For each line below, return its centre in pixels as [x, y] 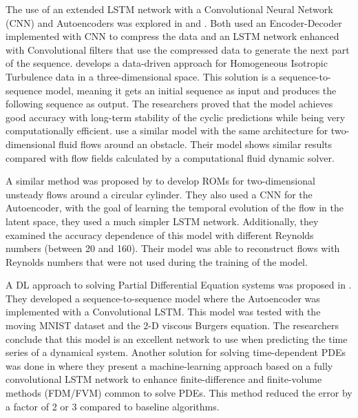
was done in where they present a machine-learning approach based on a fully [169, 365]
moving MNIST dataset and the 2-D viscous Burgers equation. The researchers [172, 325]
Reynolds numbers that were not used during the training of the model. [157, 261]
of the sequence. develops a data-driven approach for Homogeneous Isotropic [167, 63]
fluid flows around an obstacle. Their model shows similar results [196, 144]
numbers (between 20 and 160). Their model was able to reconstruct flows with [173, 248]
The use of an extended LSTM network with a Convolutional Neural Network [169, 9]
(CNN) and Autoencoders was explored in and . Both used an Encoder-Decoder [174, 22]
